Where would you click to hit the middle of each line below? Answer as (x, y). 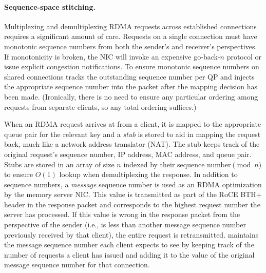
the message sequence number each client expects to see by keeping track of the (129, 245)
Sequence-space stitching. (50, 6)
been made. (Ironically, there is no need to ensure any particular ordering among (131, 96)
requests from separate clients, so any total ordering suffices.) (100, 106)
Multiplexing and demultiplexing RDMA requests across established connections (130, 26)
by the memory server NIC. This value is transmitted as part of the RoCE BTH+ (133, 194)
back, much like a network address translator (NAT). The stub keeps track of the (132, 144)
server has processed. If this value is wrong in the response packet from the (122, 214)
